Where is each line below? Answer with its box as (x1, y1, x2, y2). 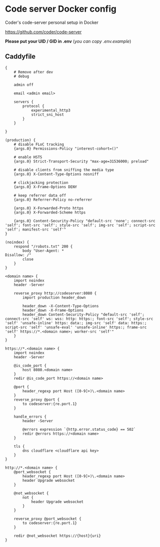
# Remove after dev (14, 70, 53, 74)
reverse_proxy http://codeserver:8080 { (14, 291, 97, 296)
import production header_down (22, 295, 86, 300)
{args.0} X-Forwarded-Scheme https (14, 210, 86, 215)
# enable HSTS (14, 155, 42, 159)
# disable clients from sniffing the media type (14, 167, 114, 172)
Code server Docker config (5, 3, 117, 15)
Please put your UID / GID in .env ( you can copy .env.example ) (5, 38, 131, 44)
